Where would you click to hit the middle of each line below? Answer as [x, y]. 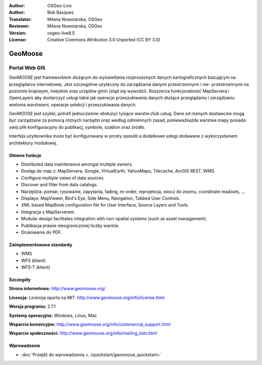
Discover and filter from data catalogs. [59, 185]
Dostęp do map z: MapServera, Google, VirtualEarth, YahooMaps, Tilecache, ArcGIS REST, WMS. [118, 171]
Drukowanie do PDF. [42, 232]
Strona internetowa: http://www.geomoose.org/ [57, 289]
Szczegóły [20, 280]
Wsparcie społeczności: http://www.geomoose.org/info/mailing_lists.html [83, 333]
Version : [18, 33]
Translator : [20, 19]
